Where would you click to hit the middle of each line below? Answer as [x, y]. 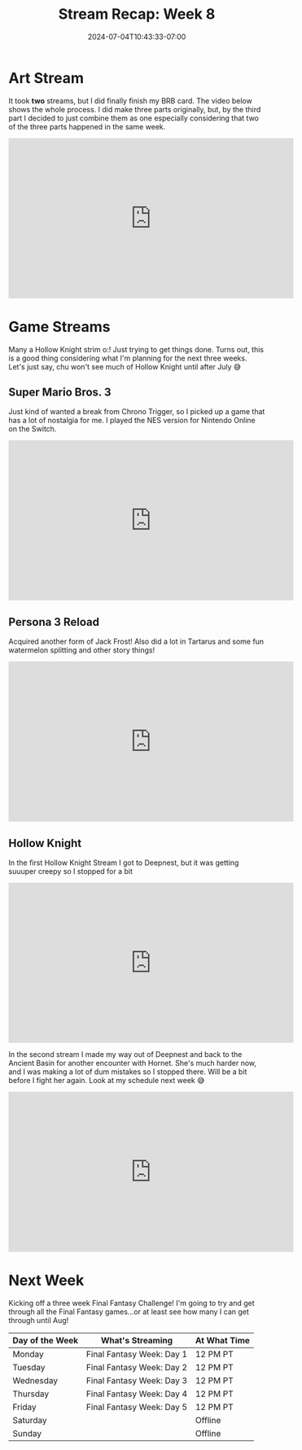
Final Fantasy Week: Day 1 [137, 1354]
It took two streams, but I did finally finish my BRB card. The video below [130, 100]
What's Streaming [137, 1341]
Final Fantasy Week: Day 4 [137, 1394]
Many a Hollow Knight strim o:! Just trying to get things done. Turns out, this [136, 349]
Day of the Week [46, 1341]
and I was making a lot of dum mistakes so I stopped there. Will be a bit [128, 1072]
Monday [28, 1354]
